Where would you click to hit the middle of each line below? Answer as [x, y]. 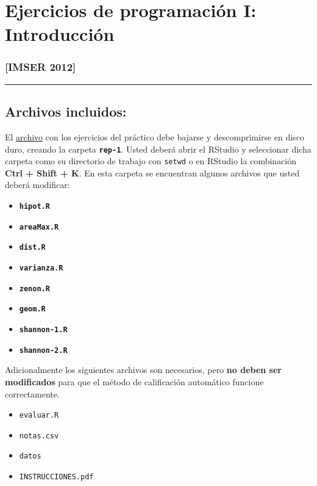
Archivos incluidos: [66, 111]
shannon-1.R [43, 330]
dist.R [32, 248]
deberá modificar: [37, 185]
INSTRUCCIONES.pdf [56, 477]
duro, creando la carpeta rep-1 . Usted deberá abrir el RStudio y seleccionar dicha [158, 149]
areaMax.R [39, 227]
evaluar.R [39, 415]
